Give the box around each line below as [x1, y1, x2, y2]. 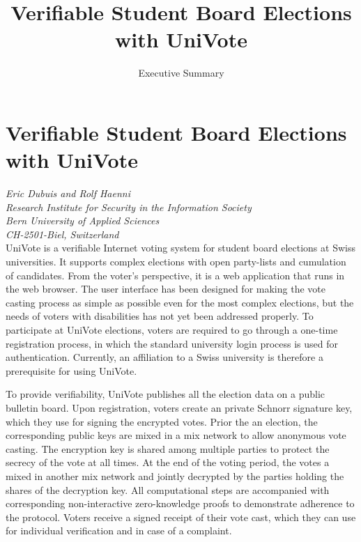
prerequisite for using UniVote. [6, 363, 137, 378]
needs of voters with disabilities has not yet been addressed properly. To [6, 309, 314, 323]
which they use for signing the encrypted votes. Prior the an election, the [6, 414, 318, 428]
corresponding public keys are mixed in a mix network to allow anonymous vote [6, 428, 346, 442]
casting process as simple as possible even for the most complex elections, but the [6, 295, 354, 309]
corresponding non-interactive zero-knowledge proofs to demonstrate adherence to [6, 496, 355, 511]
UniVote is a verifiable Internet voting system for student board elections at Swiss [6, 240, 355, 255]
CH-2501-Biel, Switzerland [6, 226, 119, 241]
